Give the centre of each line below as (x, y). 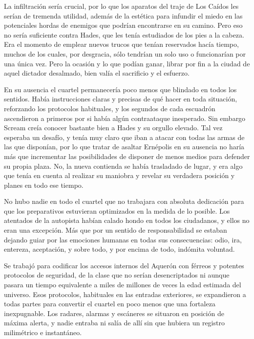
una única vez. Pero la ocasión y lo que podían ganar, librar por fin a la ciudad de (127, 63)
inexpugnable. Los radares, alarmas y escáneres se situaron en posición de (114, 313)
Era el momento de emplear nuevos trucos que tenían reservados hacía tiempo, (121, 44)
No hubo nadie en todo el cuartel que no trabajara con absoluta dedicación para (124, 201)
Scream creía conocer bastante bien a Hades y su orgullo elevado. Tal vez (113, 128)
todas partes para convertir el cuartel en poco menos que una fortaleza (110, 304)
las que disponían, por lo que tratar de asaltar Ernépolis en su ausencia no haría (124, 147)
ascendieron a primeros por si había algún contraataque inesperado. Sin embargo (125, 118)
